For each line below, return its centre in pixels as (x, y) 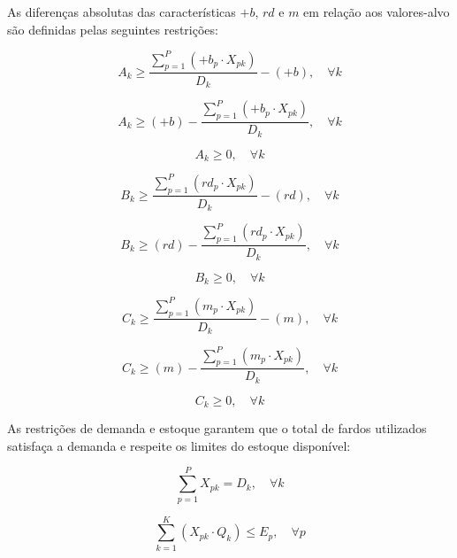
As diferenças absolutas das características (122, 12)
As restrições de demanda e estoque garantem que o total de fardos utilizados (217, 428)
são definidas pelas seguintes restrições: (113, 29)
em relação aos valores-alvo (377, 12)
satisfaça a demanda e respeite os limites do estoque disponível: (179, 445)
